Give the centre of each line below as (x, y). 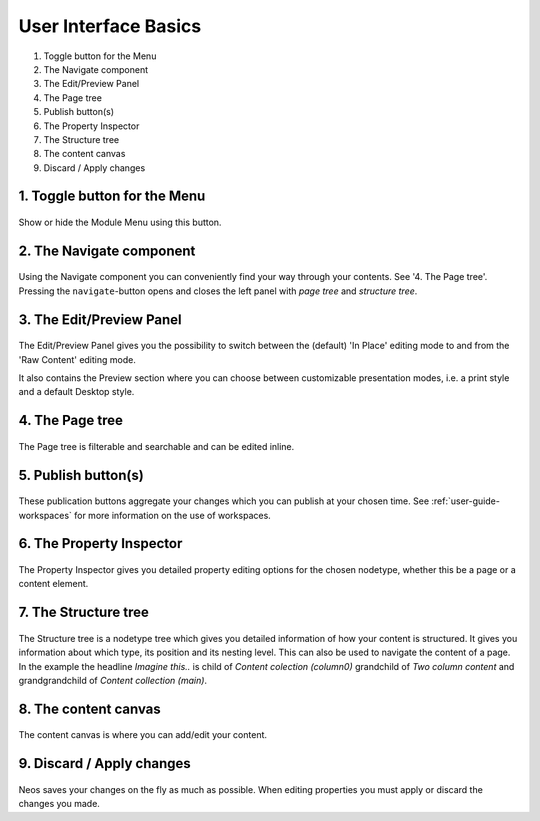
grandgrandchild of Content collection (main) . (113, 681)
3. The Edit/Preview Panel (100, 319)
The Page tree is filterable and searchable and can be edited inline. (156, 446)
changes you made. (59, 804)
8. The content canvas (89, 708)
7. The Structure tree (83, 612)
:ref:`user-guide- (465, 501)
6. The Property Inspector (100, 543)
